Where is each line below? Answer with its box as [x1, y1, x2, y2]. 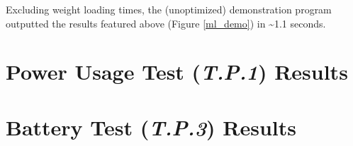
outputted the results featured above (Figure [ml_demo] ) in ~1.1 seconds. [6, 16, 326, 30]
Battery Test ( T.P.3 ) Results [6, 112, 297, 142]
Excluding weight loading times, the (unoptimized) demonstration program [6, 2, 332, 16]
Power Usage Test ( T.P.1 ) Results [6, 57, 348, 87]
